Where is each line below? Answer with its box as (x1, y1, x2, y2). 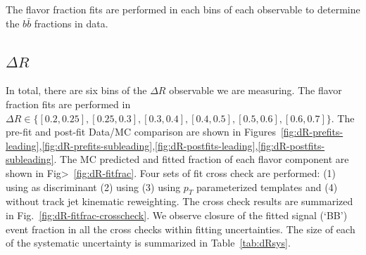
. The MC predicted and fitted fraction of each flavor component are (53, 152, 349, 166)
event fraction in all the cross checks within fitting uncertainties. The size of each (6, 221, 355, 236)
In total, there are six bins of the (6, 83, 147, 98)
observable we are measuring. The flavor (169, 83, 342, 98)
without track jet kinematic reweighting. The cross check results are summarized (6, 194, 353, 209)
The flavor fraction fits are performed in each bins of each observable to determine (6, 2, 360, 16)
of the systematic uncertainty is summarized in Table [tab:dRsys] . (6, 235, 291, 250)
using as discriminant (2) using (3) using (6, 179, 181, 194)
